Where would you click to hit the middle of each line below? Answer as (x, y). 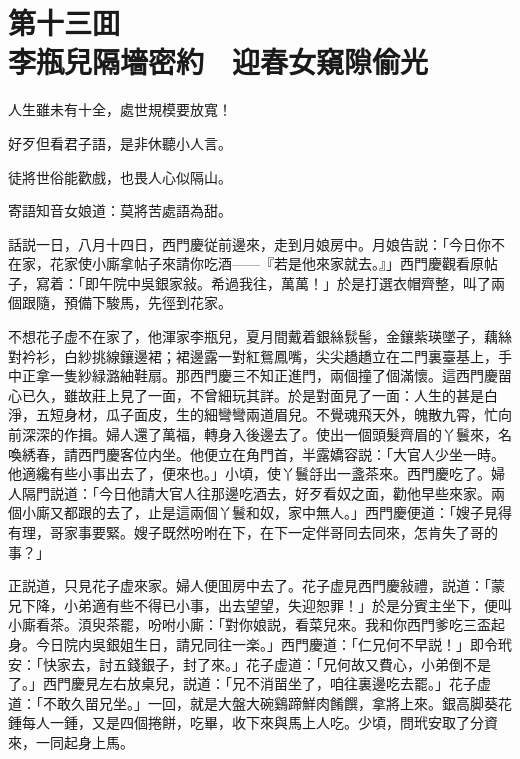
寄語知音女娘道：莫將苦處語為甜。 (120, 210)
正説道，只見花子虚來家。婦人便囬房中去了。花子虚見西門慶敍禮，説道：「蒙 (256, 585)
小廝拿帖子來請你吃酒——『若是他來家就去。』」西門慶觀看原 (287, 263)
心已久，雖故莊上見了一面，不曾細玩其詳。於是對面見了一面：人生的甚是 (246, 394)
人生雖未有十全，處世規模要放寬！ (120, 109)
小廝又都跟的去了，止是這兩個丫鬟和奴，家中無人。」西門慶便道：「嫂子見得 (266, 512)
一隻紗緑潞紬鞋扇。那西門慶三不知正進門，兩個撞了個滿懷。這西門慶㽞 (280, 375)
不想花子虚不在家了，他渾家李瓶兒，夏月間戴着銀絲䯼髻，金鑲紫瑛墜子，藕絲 (260, 336)
